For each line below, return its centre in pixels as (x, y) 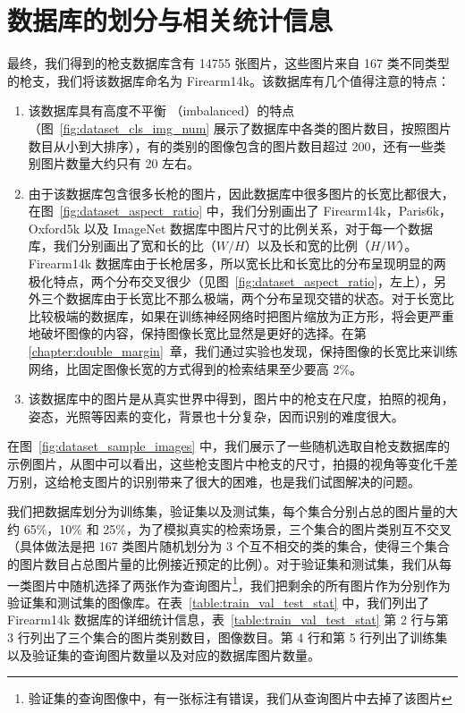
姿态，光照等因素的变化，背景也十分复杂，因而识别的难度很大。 (216, 416)
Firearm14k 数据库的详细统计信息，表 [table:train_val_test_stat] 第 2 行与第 (228, 620)
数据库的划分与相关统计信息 (170, 20)
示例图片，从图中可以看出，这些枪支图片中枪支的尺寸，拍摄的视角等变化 (220, 463)
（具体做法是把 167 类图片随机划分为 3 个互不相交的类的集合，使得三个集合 (228, 546)
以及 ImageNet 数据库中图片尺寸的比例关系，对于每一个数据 (258, 228)
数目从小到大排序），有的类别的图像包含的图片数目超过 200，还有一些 (231, 145)
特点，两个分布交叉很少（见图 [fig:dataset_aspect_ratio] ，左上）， (244, 280)
